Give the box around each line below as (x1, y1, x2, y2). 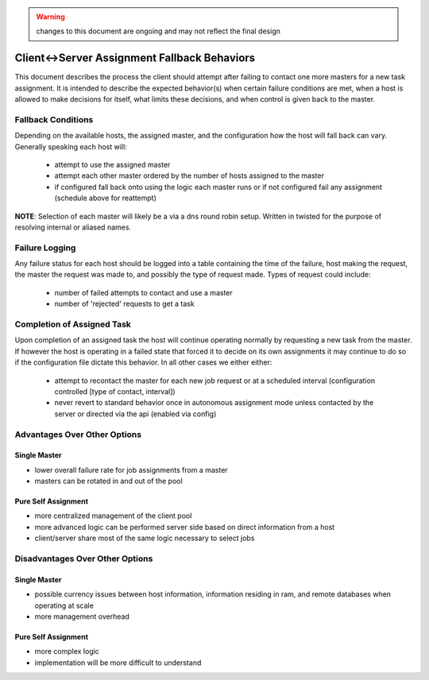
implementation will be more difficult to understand (34, 658, 202, 667)
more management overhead (34, 612, 130, 621)
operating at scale (34, 601, 95, 610)
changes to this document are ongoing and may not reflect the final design (36, 26, 281, 36)
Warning (36, 12, 65, 21)
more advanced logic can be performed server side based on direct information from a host (34, 522, 335, 531)
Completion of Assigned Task (14, 319, 131, 330)
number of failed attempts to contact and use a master (54, 288, 234, 297)
